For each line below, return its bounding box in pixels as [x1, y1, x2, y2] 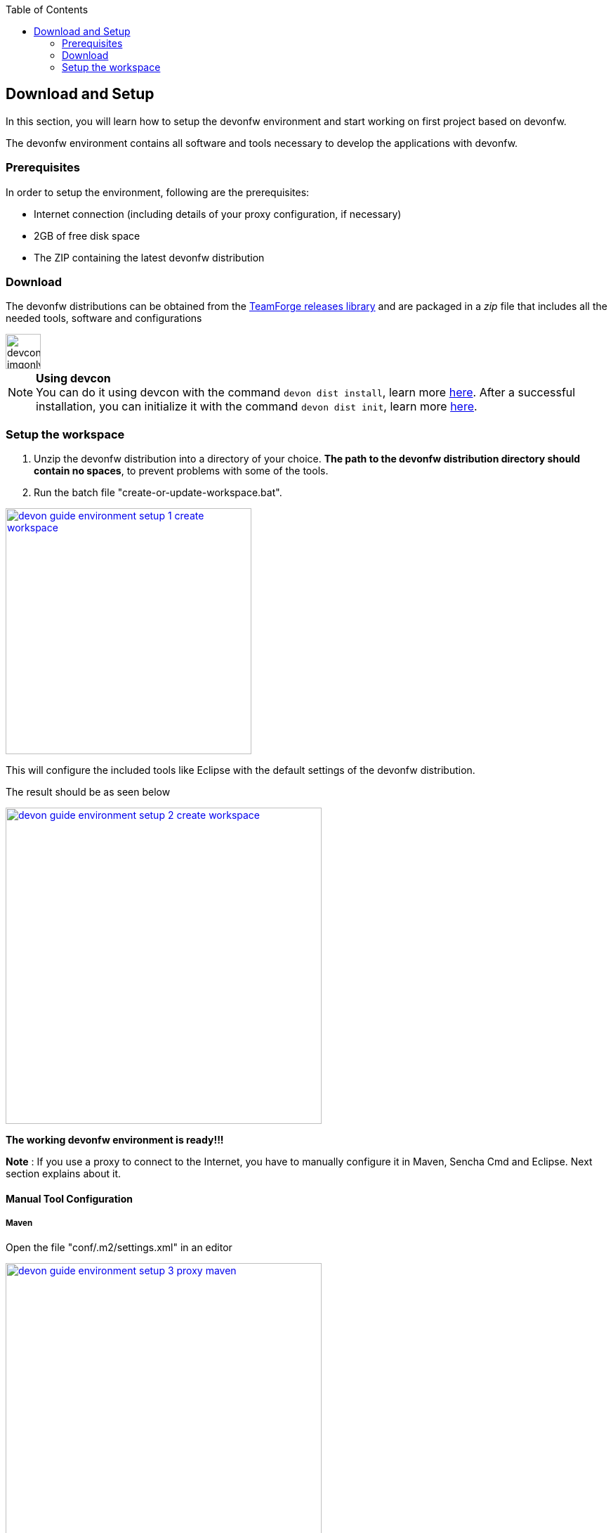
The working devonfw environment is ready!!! [6, 1134, 224, 1146]
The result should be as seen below [6, 786, 171, 798]
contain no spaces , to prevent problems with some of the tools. [34, 465, 329, 477]
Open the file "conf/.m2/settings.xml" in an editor [6, 1241, 232, 1254]
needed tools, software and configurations [6, 312, 202, 325]
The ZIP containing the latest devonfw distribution [34, 251, 265, 264]
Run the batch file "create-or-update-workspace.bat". [34, 486, 282, 499]
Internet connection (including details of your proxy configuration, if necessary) [34, 207, 402, 220]
